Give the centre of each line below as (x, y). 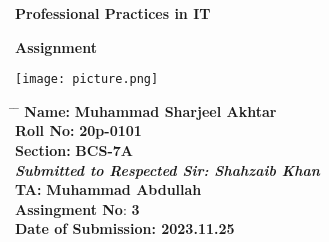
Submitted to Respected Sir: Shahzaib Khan (167, 169)
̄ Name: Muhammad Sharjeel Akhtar (146, 110)
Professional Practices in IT (113, 13)
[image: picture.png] (87, 79)
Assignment (56, 46)
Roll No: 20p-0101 (78, 130)
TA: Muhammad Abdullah (108, 189)
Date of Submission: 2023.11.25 (125, 228)
